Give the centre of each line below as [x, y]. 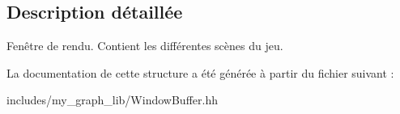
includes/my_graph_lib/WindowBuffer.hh [112, 100]
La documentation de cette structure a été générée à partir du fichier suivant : [200, 72]
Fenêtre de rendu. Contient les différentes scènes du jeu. [145, 46]
